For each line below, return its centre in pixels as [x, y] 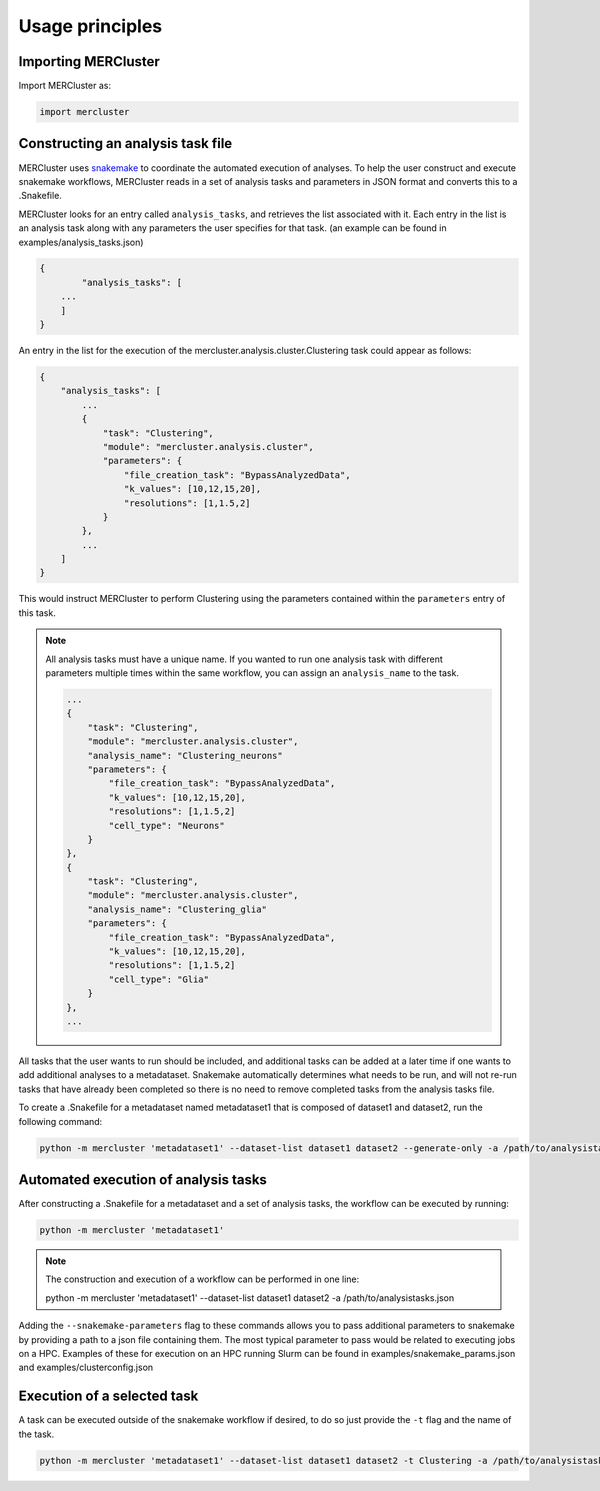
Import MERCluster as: [65, 86]
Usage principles [90, 26]
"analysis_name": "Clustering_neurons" [185, 755]
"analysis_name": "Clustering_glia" [177, 909]
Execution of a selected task [108, 1396]
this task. [37, 612]
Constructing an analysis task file [125, 143]
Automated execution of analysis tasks [142, 1179]
